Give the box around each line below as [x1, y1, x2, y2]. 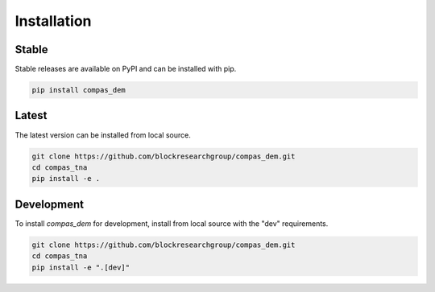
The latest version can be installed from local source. [14, 130, 191, 140]
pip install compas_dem [31, 85, 126, 95]
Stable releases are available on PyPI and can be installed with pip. [14, 64, 237, 74]
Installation [14, 12, 92, 30]
